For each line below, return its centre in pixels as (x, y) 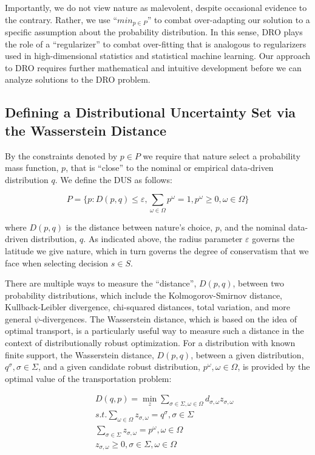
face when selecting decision (57, 262)
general (18, 318)
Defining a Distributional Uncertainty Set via (151, 112)
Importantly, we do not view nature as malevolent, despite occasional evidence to (156, 7)
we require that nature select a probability (222, 155)
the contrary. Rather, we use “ (61, 19)
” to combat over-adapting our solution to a (229, 19)
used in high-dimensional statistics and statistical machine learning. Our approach (158, 56)
